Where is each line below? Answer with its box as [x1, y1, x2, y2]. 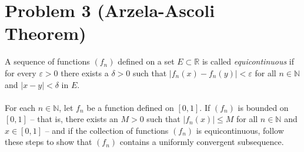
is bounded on [238, 101, 289, 113]
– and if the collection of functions [45, 124, 169, 136]
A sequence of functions [5, 55, 90, 67]
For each [5, 101, 35, 113]
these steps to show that [5, 136, 92, 148]
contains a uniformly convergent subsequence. [119, 136, 284, 148]
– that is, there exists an [30, 113, 118, 125]
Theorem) [5, 21, 86, 45]
